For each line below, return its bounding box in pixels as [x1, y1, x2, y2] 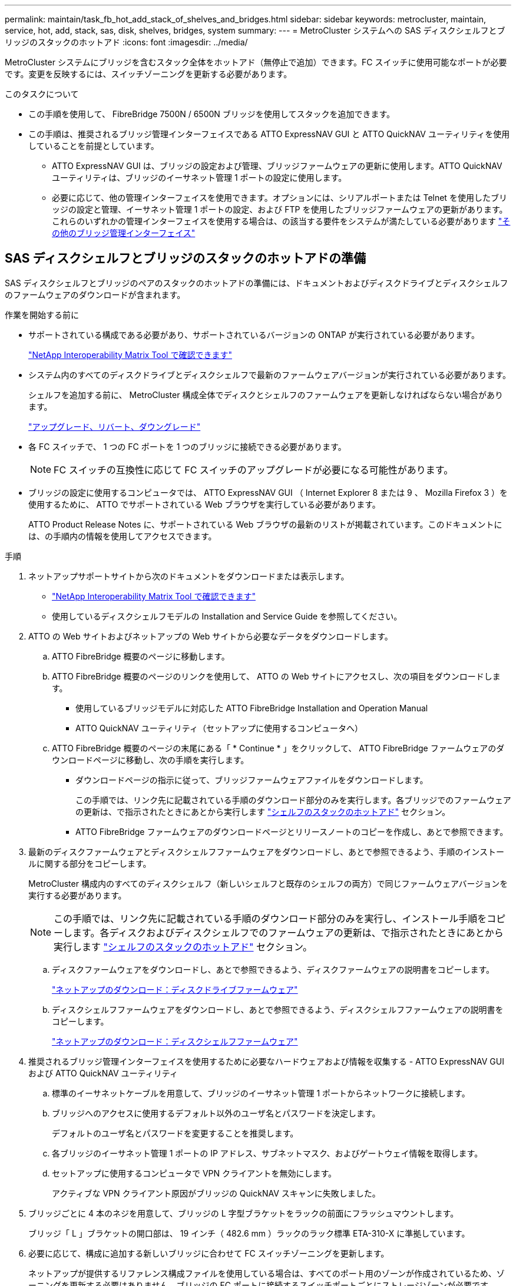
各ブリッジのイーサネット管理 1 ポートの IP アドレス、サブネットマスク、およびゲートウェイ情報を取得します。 [52, 1148, 483, 1158]
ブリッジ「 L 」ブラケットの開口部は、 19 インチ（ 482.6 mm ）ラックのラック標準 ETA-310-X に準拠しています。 [28, 1228, 470, 1238]
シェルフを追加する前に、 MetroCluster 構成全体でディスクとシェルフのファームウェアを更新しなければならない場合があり [28, 389, 504, 400]
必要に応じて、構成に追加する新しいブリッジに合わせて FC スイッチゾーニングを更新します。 [28, 1248, 389, 1258]
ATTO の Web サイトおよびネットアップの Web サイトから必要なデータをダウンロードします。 [28, 631, 393, 641]
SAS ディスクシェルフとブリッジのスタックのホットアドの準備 [5, 251, 366, 266]
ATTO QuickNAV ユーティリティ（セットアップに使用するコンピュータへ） [75, 722, 363, 733]
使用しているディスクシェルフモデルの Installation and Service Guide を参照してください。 [52, 611, 402, 621]
